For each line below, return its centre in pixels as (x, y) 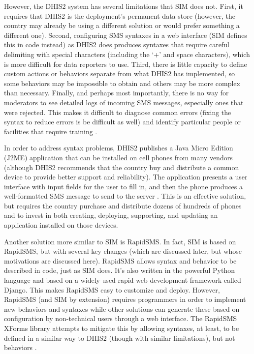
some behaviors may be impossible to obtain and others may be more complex (122, 83)
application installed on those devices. (61, 225)
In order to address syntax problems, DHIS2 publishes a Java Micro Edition (119, 148)
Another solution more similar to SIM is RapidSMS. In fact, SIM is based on (120, 241)
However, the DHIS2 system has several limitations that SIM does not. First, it (124, 6)
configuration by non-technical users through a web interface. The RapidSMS (121, 318)
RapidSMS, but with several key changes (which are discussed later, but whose (123, 251)
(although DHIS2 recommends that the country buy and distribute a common (122, 167)
